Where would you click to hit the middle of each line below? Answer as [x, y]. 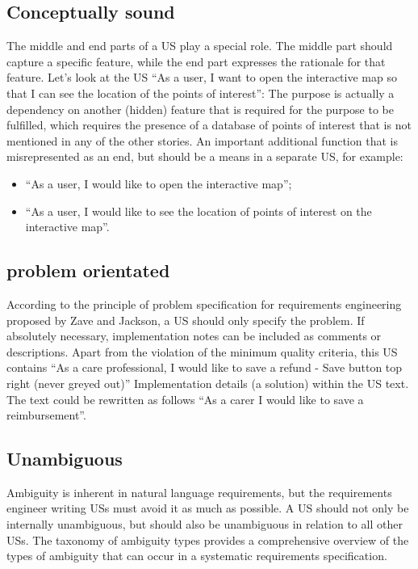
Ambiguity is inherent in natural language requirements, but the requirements [199, 492]
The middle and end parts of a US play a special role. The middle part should [200, 46]
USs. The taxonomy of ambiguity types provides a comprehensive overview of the [208, 539]
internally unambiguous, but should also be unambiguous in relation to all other [205, 524]
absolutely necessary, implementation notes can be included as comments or [194, 336]
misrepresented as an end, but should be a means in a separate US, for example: [205, 156]
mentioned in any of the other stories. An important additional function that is [202, 140]
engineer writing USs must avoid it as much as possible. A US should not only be [208, 508]
